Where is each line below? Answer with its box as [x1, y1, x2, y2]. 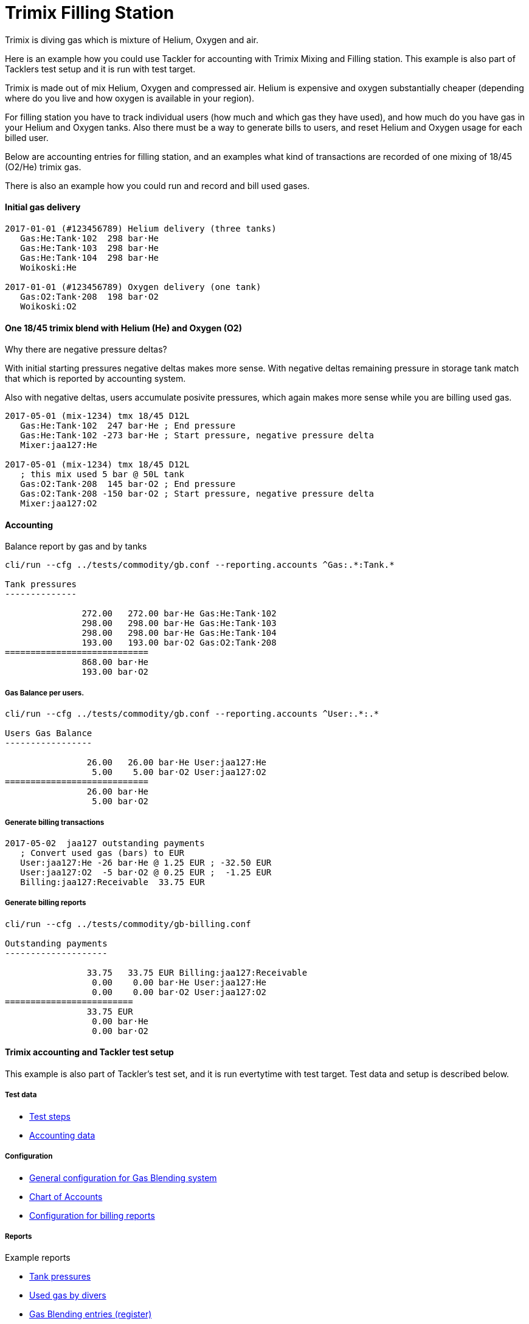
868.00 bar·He [81, 657, 149, 667]
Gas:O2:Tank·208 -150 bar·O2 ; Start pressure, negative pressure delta [20, 489, 374, 499]
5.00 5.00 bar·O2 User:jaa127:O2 [92, 767, 266, 778]
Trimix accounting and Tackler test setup [5, 1047, 174, 1058]
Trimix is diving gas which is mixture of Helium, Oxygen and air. [5, 34, 259, 45]
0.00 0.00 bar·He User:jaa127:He [92, 977, 266, 987]
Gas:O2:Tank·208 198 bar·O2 [20, 291, 159, 302]
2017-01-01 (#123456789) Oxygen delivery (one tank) [5, 281, 261, 292]
